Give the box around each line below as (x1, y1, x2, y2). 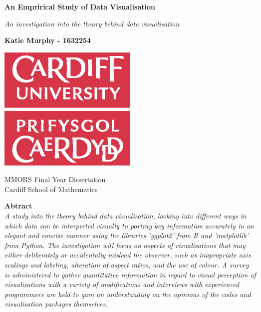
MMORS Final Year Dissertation (4, 174, 106, 184)
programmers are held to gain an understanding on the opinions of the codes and (4, 288, 251, 299)
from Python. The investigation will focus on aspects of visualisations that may (4, 239, 246, 250)
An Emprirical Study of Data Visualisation (4, 1, 155, 11)
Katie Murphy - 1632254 (4, 35, 91, 45)
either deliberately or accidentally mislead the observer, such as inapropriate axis (4, 249, 251, 260)
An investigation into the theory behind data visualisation (4, 18, 180, 28)
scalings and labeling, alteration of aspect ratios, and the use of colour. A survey (4, 259, 249, 269)
